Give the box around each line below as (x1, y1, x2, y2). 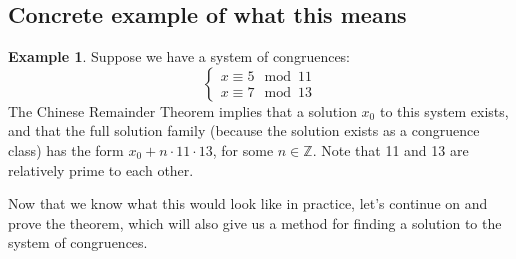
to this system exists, (379, 100, 509, 121)
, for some (212, 139, 274, 160)
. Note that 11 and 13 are (312, 139, 469, 160)
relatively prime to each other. (8, 159, 194, 180)
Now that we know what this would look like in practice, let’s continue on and (8, 193, 488, 214)
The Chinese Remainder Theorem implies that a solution (8, 100, 357, 121)
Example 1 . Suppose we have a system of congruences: (8, 46, 351, 67)
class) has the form (8, 139, 124, 160)
